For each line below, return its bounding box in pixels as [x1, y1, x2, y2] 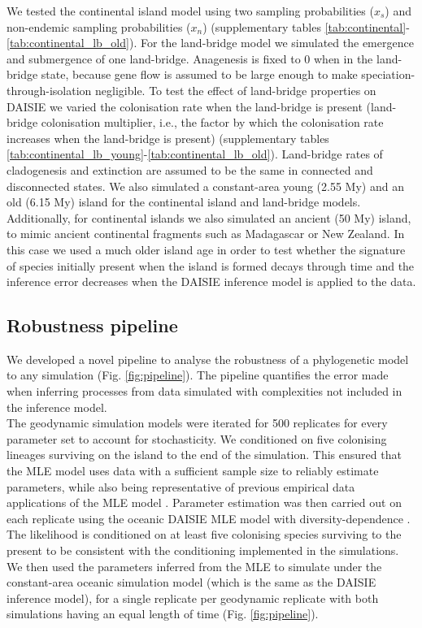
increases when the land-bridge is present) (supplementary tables [7, 129, 329, 146]
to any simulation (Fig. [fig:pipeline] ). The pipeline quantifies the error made [7, 366, 389, 383]
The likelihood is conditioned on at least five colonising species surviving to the [7, 526, 402, 543]
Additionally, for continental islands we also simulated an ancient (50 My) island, [7, 209, 411, 226]
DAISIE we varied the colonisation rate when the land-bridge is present [7, 97, 363, 115]
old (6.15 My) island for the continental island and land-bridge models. [7, 193, 361, 210]
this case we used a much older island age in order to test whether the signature [7, 240, 406, 258]
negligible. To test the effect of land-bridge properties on [95, 81, 376, 98]
